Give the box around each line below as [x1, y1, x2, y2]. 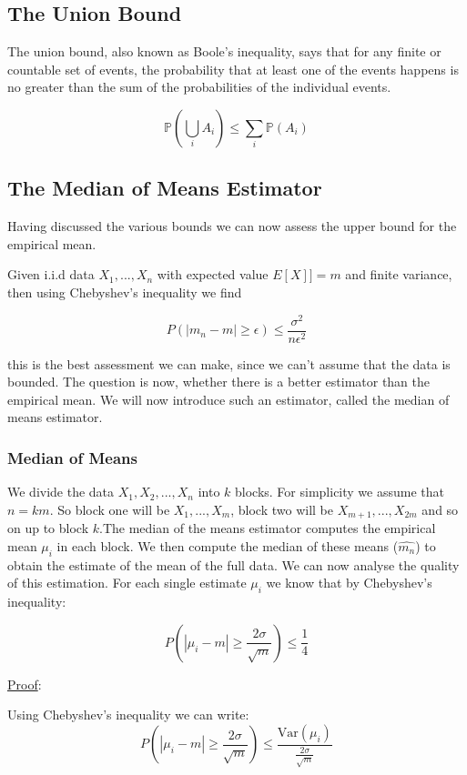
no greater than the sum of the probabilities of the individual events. [7, 77, 391, 96]
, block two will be [230, 499, 333, 518]
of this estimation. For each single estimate [7, 573, 247, 592]
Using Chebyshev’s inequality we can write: [7, 705, 249, 724]
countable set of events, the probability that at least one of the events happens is [7, 59, 459, 78]
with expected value [157, 265, 269, 284]
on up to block [7, 518, 89, 538]
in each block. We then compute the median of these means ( [56, 536, 399, 555]
